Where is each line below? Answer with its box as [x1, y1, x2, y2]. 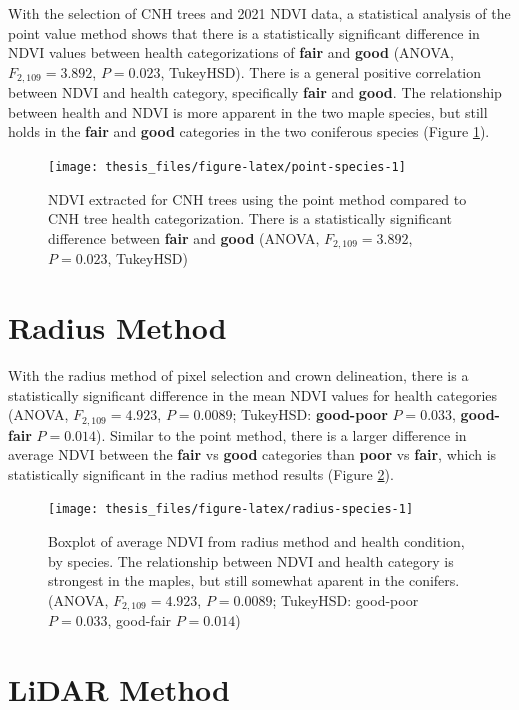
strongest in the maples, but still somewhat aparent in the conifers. [48, 570, 460, 591]
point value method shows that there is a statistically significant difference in [8, 22, 480, 43]
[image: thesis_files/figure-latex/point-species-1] [48, 160, 406, 175]
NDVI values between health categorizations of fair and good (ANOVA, [8, 42, 454, 63]
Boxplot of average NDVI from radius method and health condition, [48, 531, 465, 552]
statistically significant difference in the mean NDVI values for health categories [8, 384, 498, 405]
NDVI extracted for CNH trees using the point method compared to [48, 188, 467, 209]
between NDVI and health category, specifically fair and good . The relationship [8, 82, 502, 103]
